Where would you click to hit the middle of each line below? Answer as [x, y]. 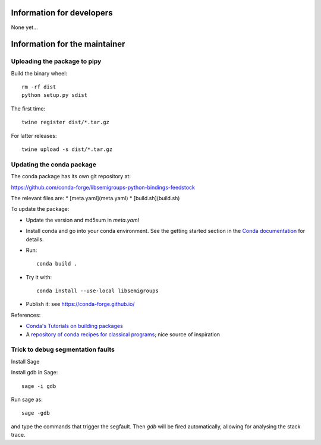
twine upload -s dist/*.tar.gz [67, 149]
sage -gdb [36, 413]
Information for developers [62, 13]
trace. [18, 435]
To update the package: [40, 209]
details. [35, 239]
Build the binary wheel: [39, 73]
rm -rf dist [39, 87]
